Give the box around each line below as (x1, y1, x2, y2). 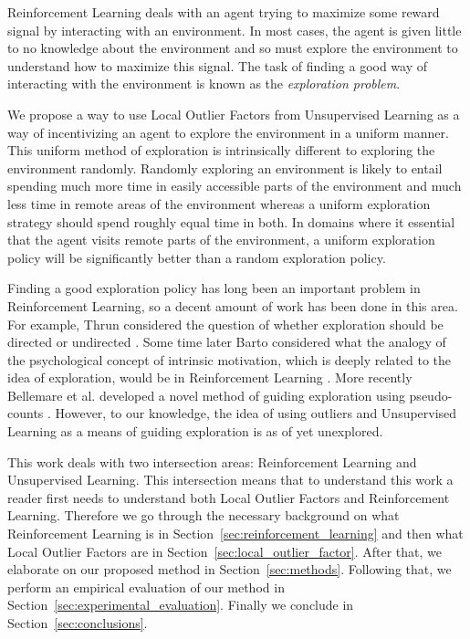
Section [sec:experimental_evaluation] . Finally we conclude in (7, 595, 354, 614)
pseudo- (409, 385, 453, 404)
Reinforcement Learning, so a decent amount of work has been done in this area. (7, 296, 458, 315)
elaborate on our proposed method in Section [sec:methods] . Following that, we (7, 560, 452, 579)
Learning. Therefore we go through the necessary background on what (7, 506, 400, 525)
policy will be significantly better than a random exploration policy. (7, 247, 386, 267)
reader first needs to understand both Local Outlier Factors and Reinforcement (7, 487, 450, 507)
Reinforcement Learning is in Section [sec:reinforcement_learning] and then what (7, 524, 464, 543)
